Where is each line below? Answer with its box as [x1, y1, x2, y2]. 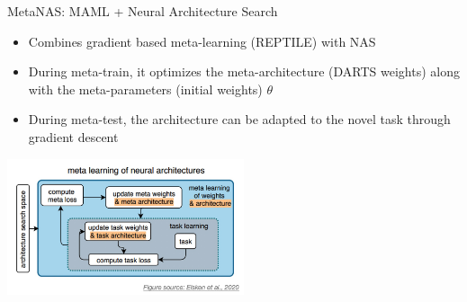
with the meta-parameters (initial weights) [28, 79, 263, 98]
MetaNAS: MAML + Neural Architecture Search [7, 2, 278, 20]
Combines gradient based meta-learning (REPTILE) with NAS [28, 31, 376, 50]
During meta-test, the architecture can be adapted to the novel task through [28, 110, 451, 129]
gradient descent [28, 127, 119, 146]
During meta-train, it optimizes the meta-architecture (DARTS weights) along [28, 62, 461, 81]
